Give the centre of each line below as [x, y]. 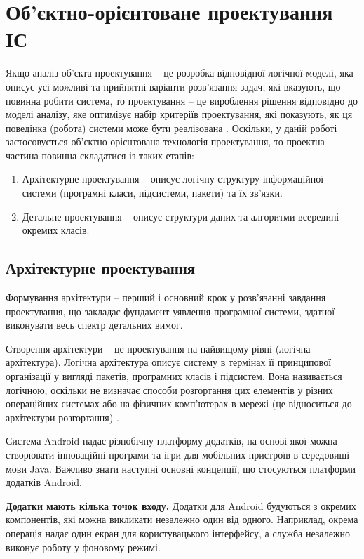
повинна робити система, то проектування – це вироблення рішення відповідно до [182, 100]
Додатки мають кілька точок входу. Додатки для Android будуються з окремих [181, 505]
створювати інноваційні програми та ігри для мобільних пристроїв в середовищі [178, 454]
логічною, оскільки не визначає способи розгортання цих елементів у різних [169, 389]
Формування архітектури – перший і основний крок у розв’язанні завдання [166, 297]
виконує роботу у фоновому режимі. [83, 547]
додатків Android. [44, 482]
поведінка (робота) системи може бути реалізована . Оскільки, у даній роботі [171, 127]
